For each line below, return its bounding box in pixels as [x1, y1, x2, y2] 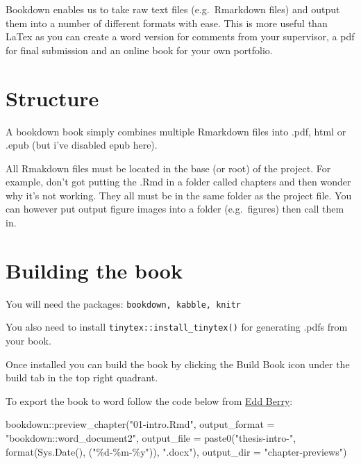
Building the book [6, 256, 183, 284]
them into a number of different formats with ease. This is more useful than [6, 15, 328, 30]
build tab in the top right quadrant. [6, 370, 158, 385]
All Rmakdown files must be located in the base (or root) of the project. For [6, 160, 331, 175]
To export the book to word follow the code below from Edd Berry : [6, 393, 293, 408]
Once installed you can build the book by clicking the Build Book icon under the [6, 356, 350, 371]
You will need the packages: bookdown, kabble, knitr [6, 296, 241, 310]
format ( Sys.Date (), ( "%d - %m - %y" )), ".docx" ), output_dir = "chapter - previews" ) [6, 444, 347, 458]
